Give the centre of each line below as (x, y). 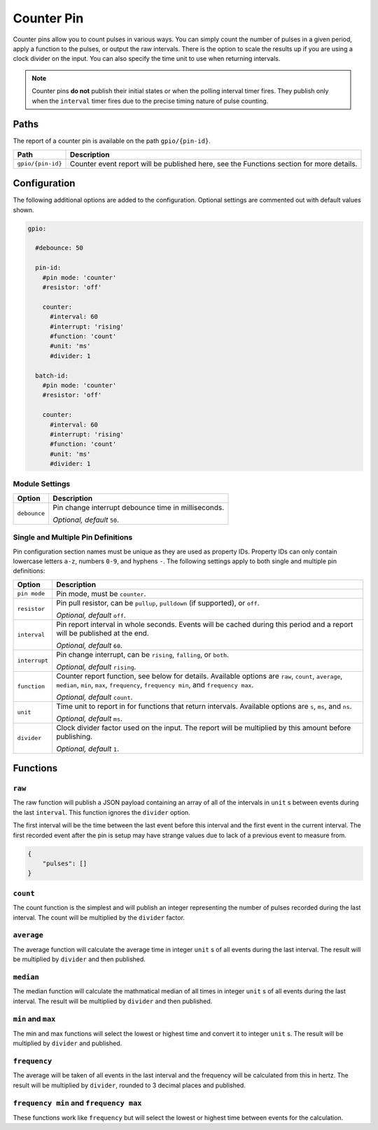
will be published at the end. (103, 633)
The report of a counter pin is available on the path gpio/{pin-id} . (112, 141)
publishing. (75, 736)
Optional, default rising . (96, 667)
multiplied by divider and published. (68, 1043)
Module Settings (42, 484)
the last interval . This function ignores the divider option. (101, 812)
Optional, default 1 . (87, 748)
